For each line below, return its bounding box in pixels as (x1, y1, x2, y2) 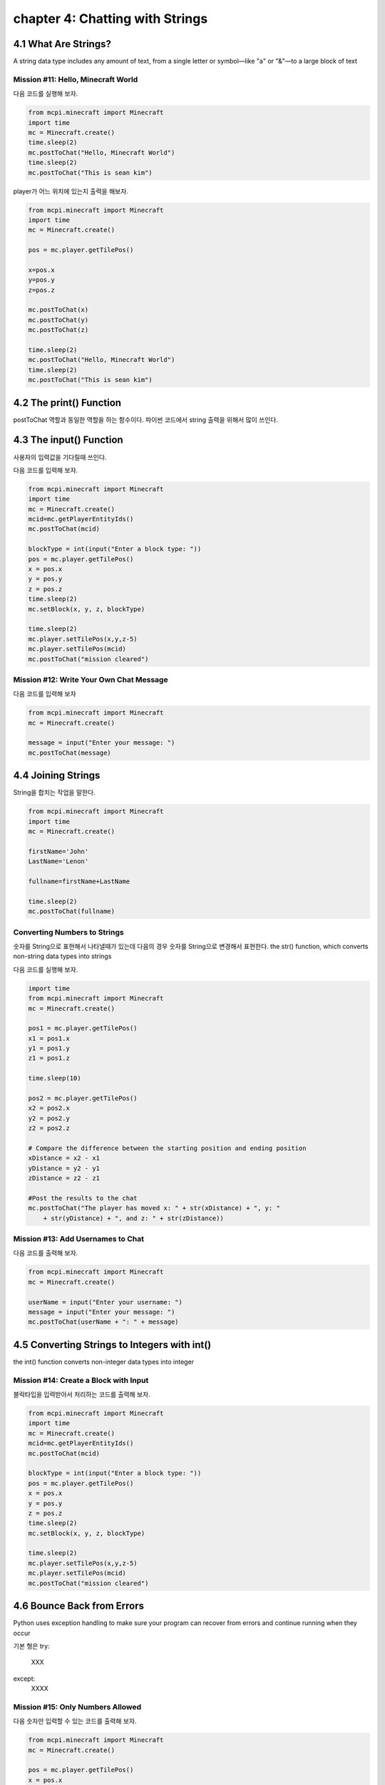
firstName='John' (28, 847, 89, 855)
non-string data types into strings (13, 952, 112, 960)
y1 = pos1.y (28, 1045, 71, 1052)
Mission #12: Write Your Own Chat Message (13, 675, 168, 685)
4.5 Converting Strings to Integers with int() (13, 1339, 212, 1351)
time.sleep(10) (28, 1075, 81, 1082)
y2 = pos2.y (28, 1114, 71, 1122)
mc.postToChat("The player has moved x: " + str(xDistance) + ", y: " (28, 1204, 281, 1212)
